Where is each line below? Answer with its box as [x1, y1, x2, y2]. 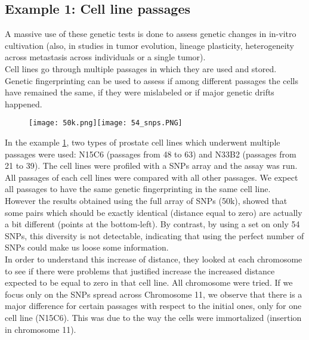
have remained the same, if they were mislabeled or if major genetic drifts [5, 86, 274, 98]
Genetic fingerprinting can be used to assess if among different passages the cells [5, 74, 299, 86]
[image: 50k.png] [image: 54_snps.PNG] [29, 119, 183, 128]
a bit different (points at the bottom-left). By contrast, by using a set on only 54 [5, 218, 300, 230]
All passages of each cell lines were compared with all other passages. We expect [5, 171, 298, 183]
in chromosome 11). [5, 323, 76, 335]
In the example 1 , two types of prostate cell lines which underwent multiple [5, 136, 280, 149]
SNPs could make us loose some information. [5, 241, 169, 254]
